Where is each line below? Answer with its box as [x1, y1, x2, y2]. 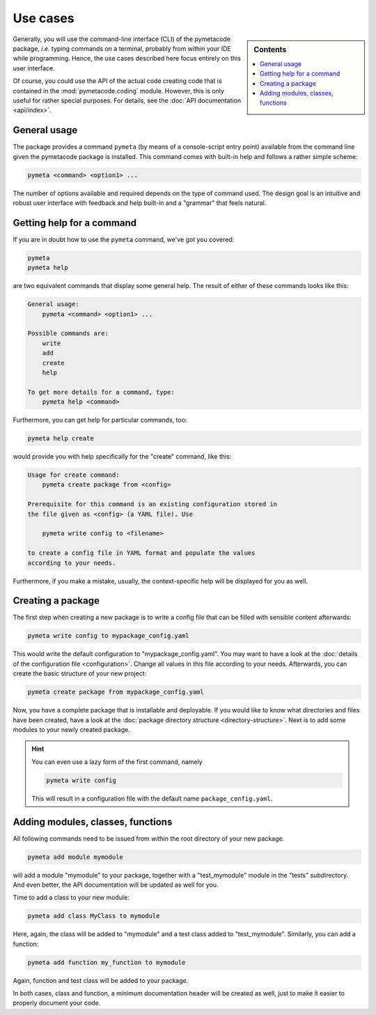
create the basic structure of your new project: [13, 669, 147, 678]
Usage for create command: [27, 471, 120, 479]
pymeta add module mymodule [27, 853, 123, 861]
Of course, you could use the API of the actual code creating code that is [13, 77, 222, 85]
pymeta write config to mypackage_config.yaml [27, 632, 189, 640]
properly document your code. [13, 999, 101, 1007]
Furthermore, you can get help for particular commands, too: [13, 415, 187, 425]
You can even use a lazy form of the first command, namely [31, 757, 203, 766]
